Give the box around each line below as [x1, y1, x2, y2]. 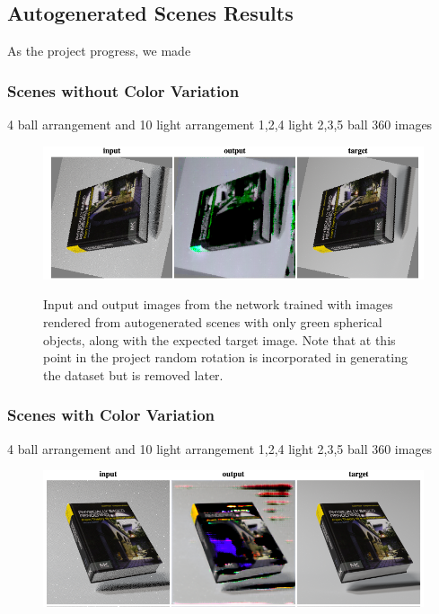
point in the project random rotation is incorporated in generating [43, 348, 408, 367]
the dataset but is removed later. [43, 365, 224, 384]
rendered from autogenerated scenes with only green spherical [43, 312, 382, 331]
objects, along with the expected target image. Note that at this [43, 330, 396, 349]
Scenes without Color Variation [7, 79, 240, 102]
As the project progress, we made [7, 41, 191, 60]
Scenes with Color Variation [7, 404, 215, 426]
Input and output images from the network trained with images [43, 295, 393, 314]
